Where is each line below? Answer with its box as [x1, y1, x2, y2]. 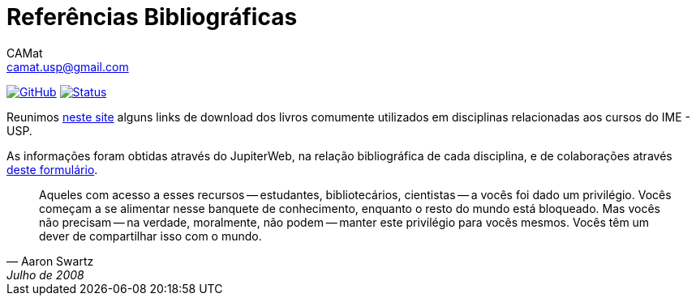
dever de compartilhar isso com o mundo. [39, 228, 262, 243]
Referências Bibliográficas [6, 3, 298, 31]
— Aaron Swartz [6, 253, 94, 268]
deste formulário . [6, 162, 98, 177]
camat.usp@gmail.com [6, 59, 129, 74]
